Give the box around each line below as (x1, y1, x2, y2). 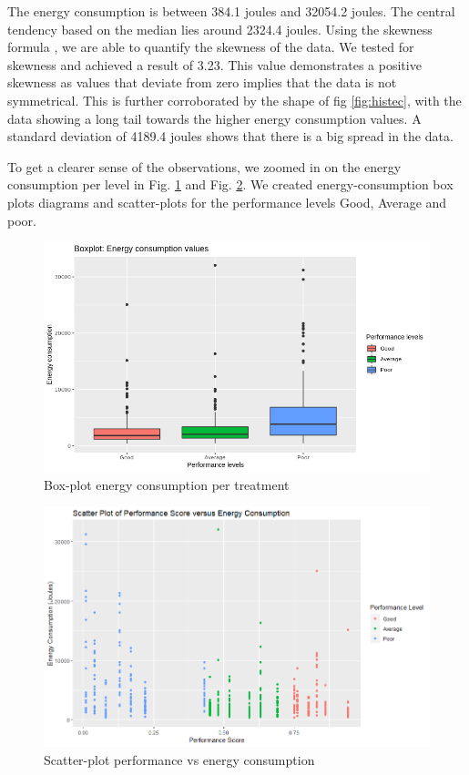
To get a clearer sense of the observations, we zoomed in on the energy (7, 157, 402, 176)
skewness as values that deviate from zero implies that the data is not (7, 73, 397, 92)
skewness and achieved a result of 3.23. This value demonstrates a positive (7, 55, 422, 74)
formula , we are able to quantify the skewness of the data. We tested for (7, 37, 414, 56)
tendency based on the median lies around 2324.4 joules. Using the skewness (7, 19, 433, 38)
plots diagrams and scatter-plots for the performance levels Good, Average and (7, 192, 447, 211)
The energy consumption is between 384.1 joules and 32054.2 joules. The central (7, 2, 455, 20)
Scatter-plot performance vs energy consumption (44, 750, 315, 769)
